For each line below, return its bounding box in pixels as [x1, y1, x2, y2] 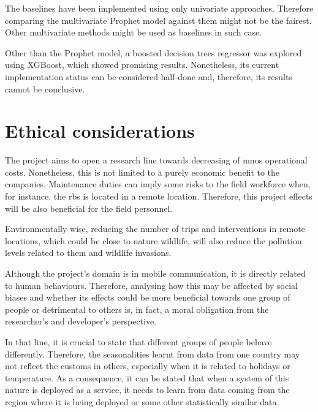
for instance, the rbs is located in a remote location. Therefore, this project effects [5, 190, 312, 203]
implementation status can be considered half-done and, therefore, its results [5, 70, 292, 83]
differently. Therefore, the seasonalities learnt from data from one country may [5, 347, 300, 360]
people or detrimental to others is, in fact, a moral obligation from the [5, 302, 269, 315]
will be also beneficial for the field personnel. [5, 201, 173, 214]
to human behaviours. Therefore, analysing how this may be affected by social [5, 279, 298, 291]
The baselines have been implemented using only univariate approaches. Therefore [5, 2, 314, 14]
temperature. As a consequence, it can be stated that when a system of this [5, 371, 289, 384]
